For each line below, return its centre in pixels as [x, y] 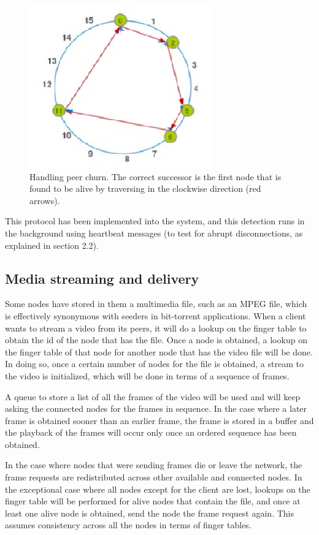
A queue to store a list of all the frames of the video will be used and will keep [153, 396]
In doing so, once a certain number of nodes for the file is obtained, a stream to [154, 364]
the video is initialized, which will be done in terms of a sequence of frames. [147, 375]
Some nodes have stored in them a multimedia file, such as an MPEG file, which [156, 304]
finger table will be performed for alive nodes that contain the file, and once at [153, 501]
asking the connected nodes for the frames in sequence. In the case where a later [156, 408]
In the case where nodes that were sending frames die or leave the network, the [154, 465]
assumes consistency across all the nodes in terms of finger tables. [128, 525]
